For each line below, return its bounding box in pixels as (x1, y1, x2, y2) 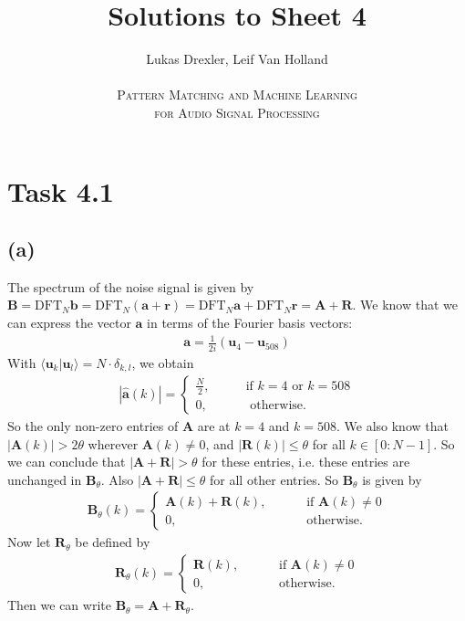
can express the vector (7, 313, 131, 332)
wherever (88, 434, 139, 453)
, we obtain (131, 353, 194, 372)
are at (197, 416, 231, 436)
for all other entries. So (210, 469, 338, 489)
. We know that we (352, 295, 459, 314)
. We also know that (336, 416, 449, 436)
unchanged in (7, 469, 82, 489)
